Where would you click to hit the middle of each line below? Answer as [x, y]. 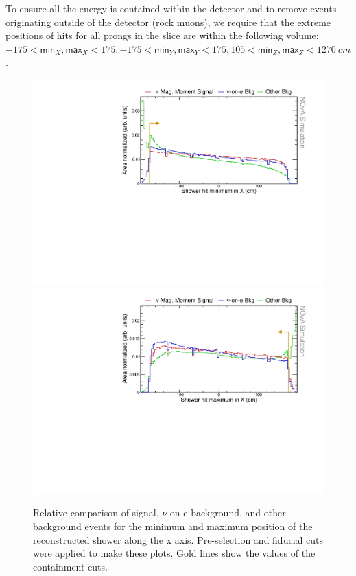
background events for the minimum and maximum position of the [173, 526]
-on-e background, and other [226, 512]
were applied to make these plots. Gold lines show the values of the [174, 553]
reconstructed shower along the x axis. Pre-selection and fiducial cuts [178, 539]
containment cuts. [70, 566]
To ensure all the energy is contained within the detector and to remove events [171, 8]
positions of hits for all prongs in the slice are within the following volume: [162, 35]
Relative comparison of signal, [96, 512]
